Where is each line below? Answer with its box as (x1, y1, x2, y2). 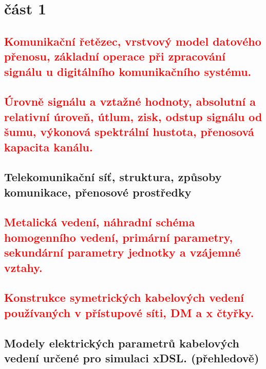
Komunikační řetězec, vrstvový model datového (4, 33, 261, 49)
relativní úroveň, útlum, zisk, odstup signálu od (4, 108, 262, 124)
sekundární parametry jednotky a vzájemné (4, 244, 241, 260)
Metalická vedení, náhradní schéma (4, 214, 195, 230)
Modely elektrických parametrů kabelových (4, 335, 239, 351)
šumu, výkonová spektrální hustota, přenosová (4, 124, 254, 140)
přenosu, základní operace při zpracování (4, 48, 225, 64)
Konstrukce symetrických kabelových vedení (4, 289, 244, 305)
